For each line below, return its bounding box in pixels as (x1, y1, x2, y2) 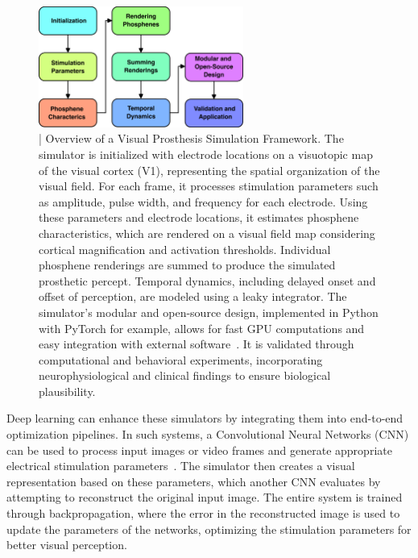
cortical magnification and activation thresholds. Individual (39, 240, 331, 257)
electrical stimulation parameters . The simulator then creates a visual (6, 457, 355, 474)
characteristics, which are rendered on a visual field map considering (39, 224, 375, 241)
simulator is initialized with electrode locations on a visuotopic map (39, 145, 373, 162)
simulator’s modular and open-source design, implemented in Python (39, 303, 379, 320)
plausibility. (39, 382, 96, 399)
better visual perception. (6, 536, 127, 553)
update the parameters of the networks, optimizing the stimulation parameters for (6, 520, 412, 537)
